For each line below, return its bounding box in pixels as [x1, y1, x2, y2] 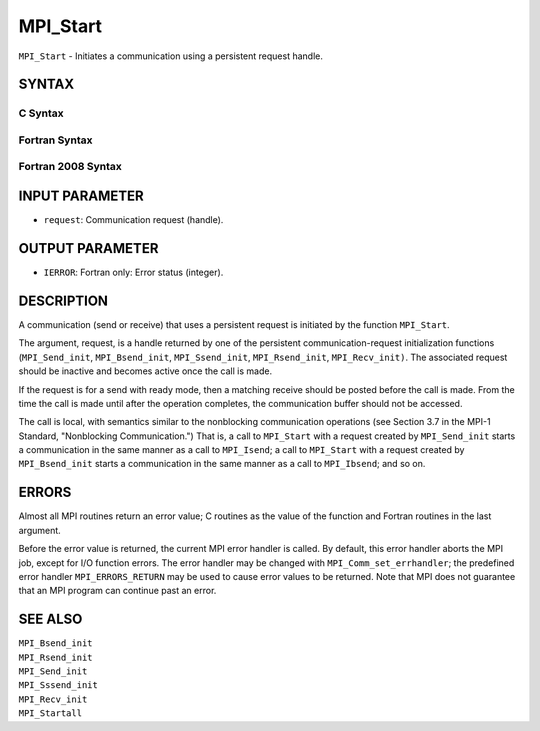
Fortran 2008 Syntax [18, 160, 122, 174]
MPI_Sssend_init [18, 680, 99, 691]
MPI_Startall [18, 708, 83, 719]
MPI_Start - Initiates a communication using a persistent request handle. [18, 50, 324, 62]
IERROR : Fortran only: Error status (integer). [43, 266, 224, 279]
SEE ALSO [18, 611, 83, 628]
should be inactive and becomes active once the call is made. [18, 365, 273, 377]
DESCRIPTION [18, 292, 109, 309]
